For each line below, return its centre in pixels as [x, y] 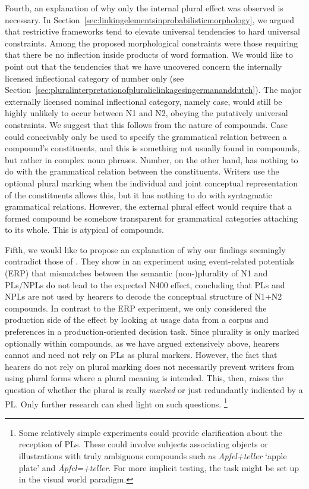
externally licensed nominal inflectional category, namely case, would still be [144, 101]
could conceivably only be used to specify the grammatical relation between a [146, 136]
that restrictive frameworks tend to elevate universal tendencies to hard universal [152, 31]
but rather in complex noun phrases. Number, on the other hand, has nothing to [152, 159]
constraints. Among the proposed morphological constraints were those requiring [152, 43]
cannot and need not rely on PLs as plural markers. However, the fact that [141, 355]
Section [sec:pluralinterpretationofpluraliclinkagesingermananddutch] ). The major [153, 90]
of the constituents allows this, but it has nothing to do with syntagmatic [138, 194]
